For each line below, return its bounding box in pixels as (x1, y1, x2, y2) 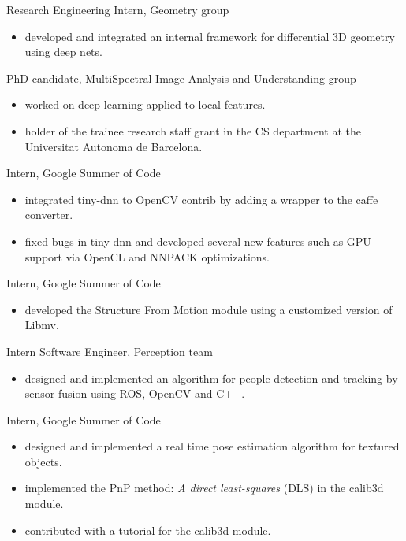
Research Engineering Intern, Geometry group (6, 2, 229, 17)
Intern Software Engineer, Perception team (6, 343, 213, 359)
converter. (24, 206, 73, 223)
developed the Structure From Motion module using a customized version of (24, 301, 393, 317)
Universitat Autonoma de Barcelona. (24, 138, 203, 154)
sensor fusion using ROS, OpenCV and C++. (24, 385, 245, 402)
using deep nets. (24, 43, 102, 60)
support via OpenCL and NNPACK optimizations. (24, 248, 270, 265)
